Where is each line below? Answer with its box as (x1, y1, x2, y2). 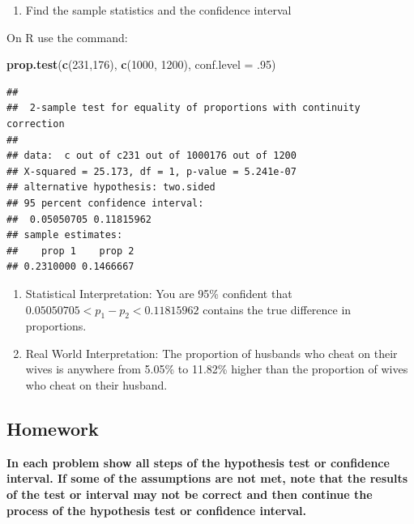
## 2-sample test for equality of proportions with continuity (6, 102, 361, 114)
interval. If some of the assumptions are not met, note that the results (6, 470, 408, 487)
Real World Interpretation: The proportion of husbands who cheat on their (25, 344, 398, 361)
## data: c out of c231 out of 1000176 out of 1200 (6, 150, 297, 162)
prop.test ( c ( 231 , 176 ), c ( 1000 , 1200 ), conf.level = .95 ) (6, 56, 276, 73)
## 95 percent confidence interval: (6, 197, 204, 209)
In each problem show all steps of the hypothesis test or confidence (6, 454, 390, 471)
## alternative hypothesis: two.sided (6, 181, 216, 194)
